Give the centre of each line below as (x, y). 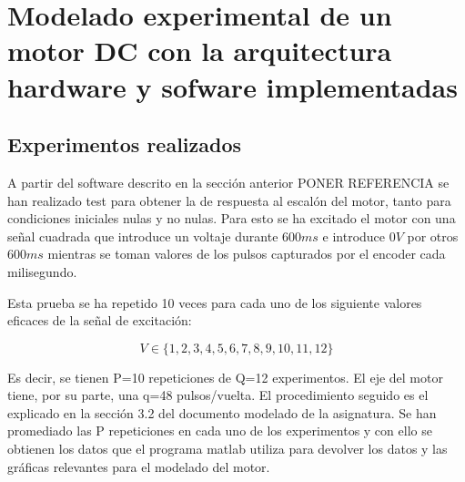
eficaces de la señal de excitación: (100, 320)
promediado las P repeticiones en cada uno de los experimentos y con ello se (220, 431)
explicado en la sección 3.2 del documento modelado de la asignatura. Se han (222, 412)
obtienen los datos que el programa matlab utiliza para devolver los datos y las (227, 449)
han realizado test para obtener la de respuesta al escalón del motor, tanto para (229, 200)
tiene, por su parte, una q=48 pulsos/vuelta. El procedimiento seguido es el (218, 395)
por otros (433, 236)
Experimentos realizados (125, 144)
